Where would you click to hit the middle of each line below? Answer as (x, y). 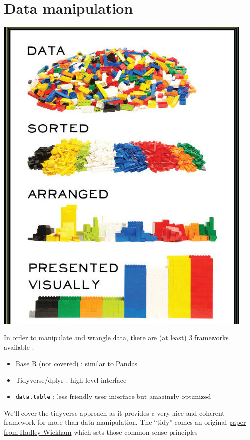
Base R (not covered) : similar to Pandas (76, 363)
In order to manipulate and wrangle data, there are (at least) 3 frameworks (116, 337)
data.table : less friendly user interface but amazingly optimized (113, 396)
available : (19, 347)
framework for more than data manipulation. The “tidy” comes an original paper (125, 422)
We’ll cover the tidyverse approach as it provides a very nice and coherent (114, 412)
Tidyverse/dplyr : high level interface (71, 380)
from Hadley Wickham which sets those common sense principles (101, 431)
